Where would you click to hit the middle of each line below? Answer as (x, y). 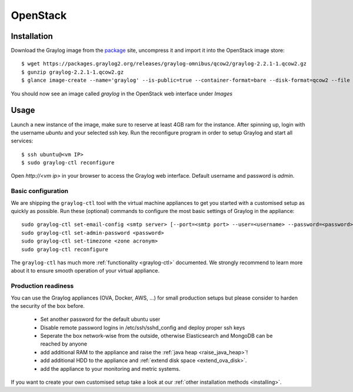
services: (22, 141)
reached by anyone (64, 344)
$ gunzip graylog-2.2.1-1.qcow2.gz (73, 72)
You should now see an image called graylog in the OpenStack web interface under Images (121, 94)
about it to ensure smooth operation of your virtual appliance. (85, 271)
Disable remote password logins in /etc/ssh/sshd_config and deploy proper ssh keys (143, 327)
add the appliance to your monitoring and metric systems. (110, 368)
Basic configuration (40, 191)
